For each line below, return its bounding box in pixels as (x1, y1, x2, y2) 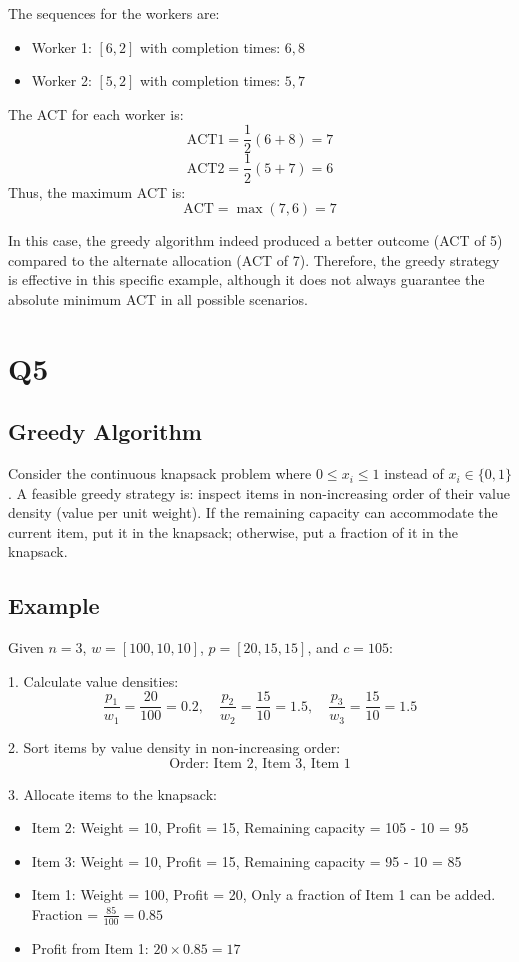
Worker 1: (31, 36, 92, 57)
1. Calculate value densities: (8, 670, 179, 691)
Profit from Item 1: (31, 937, 149, 958)
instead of (384, 463, 444, 484)
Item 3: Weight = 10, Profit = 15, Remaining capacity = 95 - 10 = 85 (31, 850, 462, 871)
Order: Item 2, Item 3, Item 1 (169, 756, 351, 771)
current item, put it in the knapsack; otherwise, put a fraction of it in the (8, 521, 458, 542)
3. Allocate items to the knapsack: (8, 783, 217, 804)
